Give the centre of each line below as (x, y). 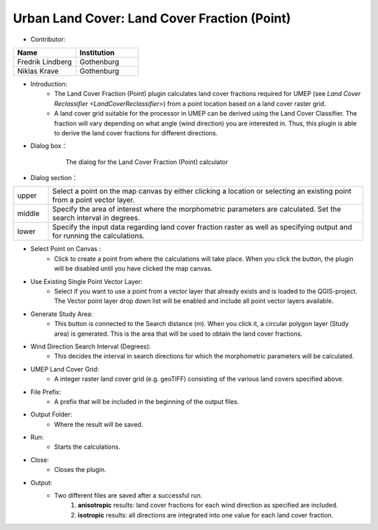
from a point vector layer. (93, 200)
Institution (97, 53)
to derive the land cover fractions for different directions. (136, 132)
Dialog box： (49, 146)
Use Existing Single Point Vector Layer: (86, 281)
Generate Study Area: (62, 314)
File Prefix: (46, 392)
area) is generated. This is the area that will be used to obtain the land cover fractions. (178, 334)
